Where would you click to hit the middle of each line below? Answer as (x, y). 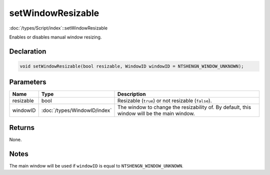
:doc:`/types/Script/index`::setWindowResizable (58, 28)
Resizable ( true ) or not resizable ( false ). (164, 101)
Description (131, 94)
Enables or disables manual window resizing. (55, 37)
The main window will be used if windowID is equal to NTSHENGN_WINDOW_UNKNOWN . (96, 165)
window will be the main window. (156, 113)
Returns (22, 127)
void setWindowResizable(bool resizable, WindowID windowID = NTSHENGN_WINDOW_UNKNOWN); (132, 66)
